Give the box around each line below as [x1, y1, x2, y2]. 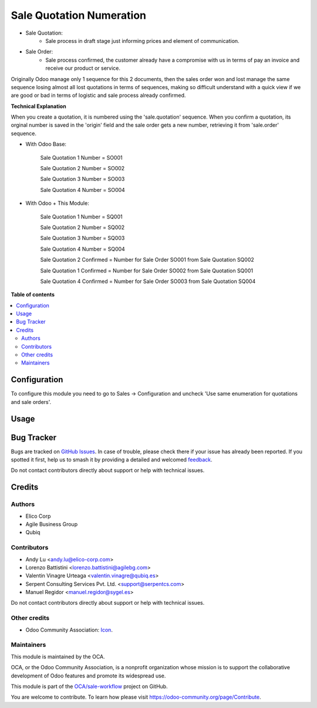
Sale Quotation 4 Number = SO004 [40, 186, 126, 193]
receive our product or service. [45, 65, 120, 72]
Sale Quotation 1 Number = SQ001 [40, 213, 123, 220]
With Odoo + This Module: [25, 200, 89, 207]
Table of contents [11, 291, 55, 298]
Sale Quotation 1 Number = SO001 [40, 154, 123, 161]
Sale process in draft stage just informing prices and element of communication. [45, 37, 240, 44]
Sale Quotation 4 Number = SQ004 [40, 245, 126, 252]
